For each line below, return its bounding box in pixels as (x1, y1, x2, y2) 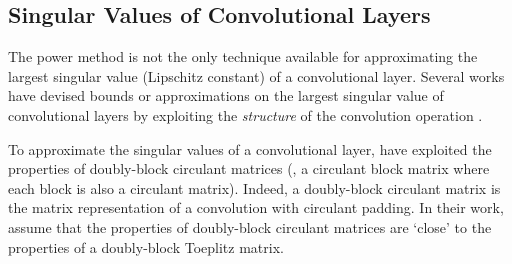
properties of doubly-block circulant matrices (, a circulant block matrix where (8, 158, 490, 179)
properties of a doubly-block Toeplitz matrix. (8, 236, 284, 257)
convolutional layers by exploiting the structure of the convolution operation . (8, 104, 483, 125)
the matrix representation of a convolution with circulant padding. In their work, (8, 197, 504, 218)
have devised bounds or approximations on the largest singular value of (8, 85, 444, 106)
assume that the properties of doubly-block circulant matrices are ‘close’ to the (8, 216, 492, 237)
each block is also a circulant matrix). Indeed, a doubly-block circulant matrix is (8, 177, 501, 198)
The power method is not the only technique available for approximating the (8, 46, 478, 67)
